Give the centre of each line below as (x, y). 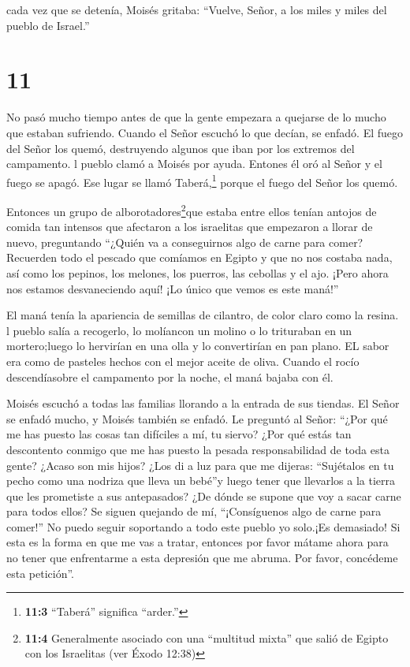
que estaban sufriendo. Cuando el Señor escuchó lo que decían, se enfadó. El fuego (205, 132)
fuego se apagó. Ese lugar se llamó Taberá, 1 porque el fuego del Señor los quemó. (202, 181)
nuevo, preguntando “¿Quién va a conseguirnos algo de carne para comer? (185, 242)
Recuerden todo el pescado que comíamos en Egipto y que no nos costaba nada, (199, 257)
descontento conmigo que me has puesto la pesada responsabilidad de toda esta (198, 449)
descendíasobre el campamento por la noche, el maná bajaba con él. (170, 376)
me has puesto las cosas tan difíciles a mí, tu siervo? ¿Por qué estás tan (179, 434)
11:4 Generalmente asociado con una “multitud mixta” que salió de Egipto (207, 637)
